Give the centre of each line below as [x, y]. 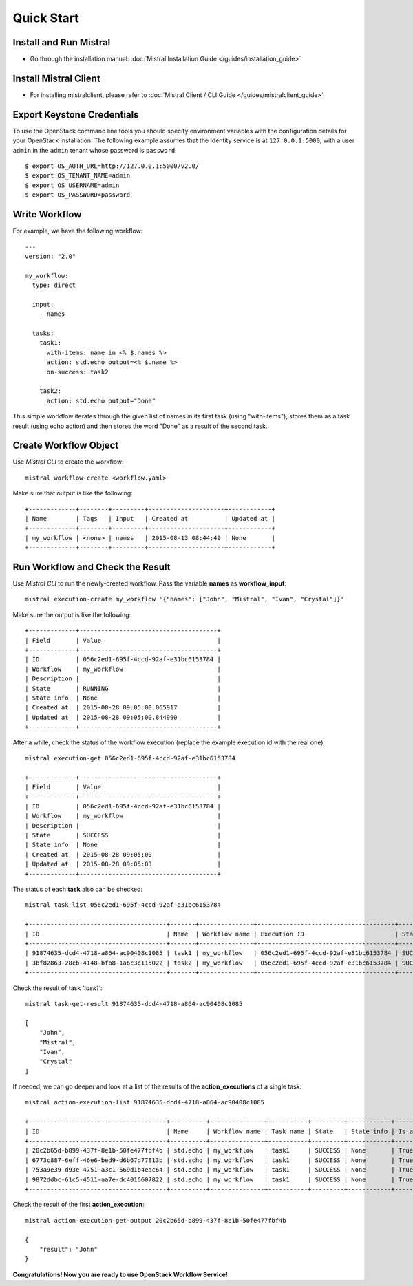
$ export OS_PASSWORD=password [78, 195]
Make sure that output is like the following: [73, 493]
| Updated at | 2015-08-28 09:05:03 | [123, 864]
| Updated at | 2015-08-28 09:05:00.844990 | [123, 717]
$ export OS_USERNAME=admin [72, 185]
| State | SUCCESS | [123, 835]
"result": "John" [68, 1249]
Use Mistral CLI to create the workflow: [68, 462]
